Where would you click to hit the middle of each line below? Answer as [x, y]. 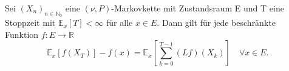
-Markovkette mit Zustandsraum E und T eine [198, 8]
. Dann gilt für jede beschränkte [216, 23]
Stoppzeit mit [30, 23]
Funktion [22, 34]
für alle [120, 23]
